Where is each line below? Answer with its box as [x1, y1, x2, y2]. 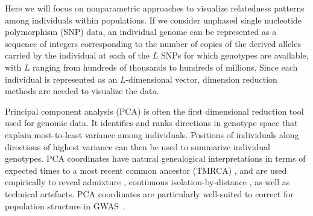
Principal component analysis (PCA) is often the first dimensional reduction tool [5, 104, 304, 117]
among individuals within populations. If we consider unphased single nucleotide [5, 13, 302, 26]
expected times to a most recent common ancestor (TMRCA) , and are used [5, 164, 287, 176]
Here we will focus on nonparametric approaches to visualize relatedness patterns [5, 2, 305, 14]
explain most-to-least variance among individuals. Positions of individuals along [5, 128, 299, 141]
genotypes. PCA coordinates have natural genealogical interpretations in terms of [5, 152, 306, 165]
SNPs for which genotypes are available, [160, 49, 309, 62]
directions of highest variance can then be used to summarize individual [5, 140, 270, 153]
